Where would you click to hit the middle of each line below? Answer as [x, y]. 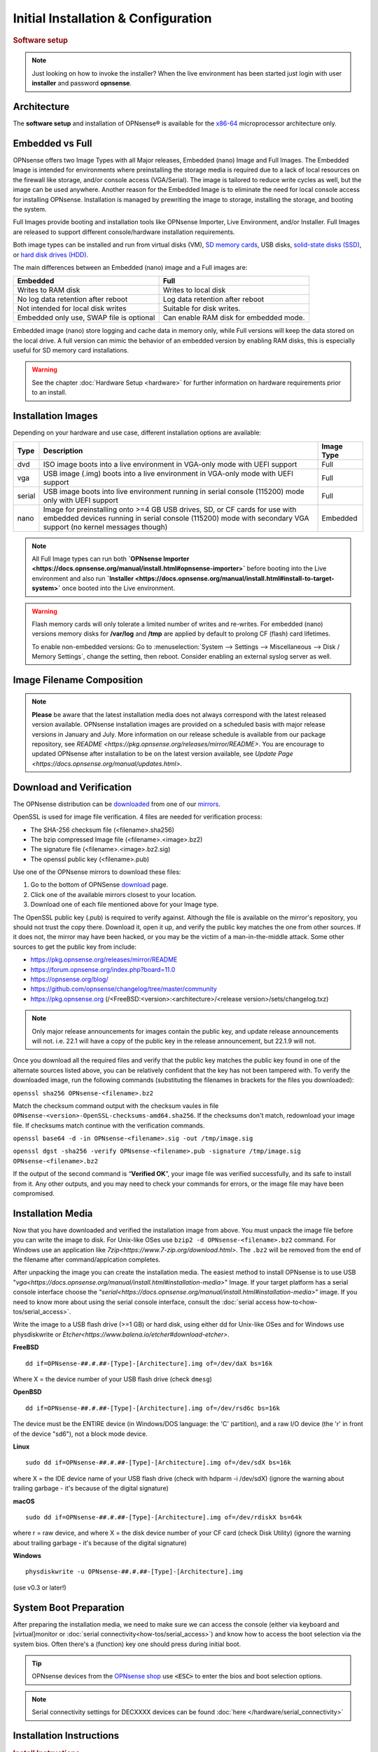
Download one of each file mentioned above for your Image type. [125, 905]
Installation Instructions [66, 1736]
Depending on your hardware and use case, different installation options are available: [137, 433]
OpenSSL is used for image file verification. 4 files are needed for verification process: [138, 817]
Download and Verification [72, 787]
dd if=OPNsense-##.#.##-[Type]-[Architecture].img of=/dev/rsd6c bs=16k [153, 1408]
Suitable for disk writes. [202, 308]
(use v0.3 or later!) [40, 1587]
